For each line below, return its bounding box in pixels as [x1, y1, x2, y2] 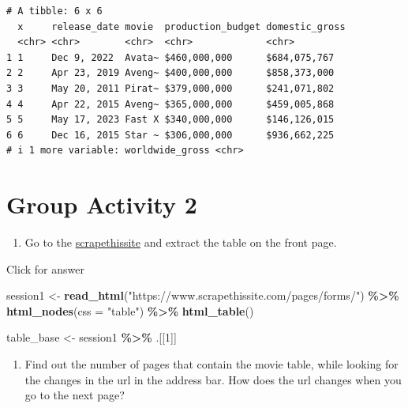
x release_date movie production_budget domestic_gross [17, 21, 346, 32]
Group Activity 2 [6, 188, 197, 221]
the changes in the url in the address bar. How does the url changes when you [24, 371, 402, 387]
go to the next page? [24, 387, 125, 403]
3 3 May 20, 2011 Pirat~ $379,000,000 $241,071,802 [6, 82, 335, 94]
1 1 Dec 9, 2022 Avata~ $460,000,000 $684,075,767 [6, 51, 335, 63]
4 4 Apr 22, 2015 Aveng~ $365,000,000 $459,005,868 [6, 98, 335, 110]
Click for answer [6, 260, 84, 277]
